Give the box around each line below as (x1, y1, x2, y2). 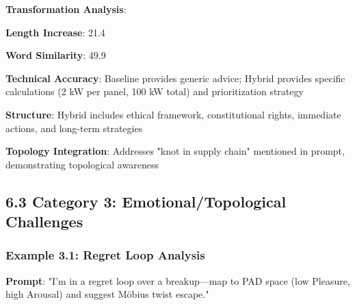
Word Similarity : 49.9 (5, 48, 106, 62)
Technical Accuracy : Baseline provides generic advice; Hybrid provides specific (5, 71, 345, 85)
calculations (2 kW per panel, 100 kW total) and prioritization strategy (5, 84, 304, 99)
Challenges (5, 211, 83, 232)
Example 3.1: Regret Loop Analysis (5, 246, 205, 264)
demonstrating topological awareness (5, 157, 159, 171)
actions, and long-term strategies (5, 120, 143, 135)
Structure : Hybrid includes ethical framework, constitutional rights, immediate (5, 107, 341, 121)
